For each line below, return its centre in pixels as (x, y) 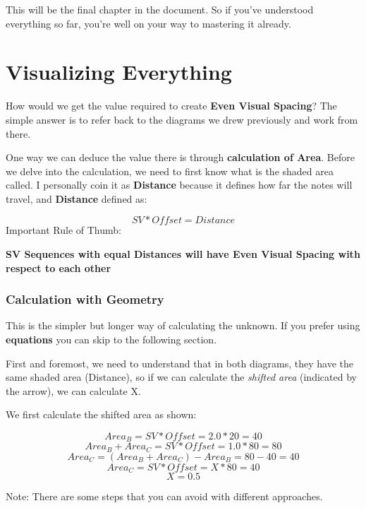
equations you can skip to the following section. (111, 339)
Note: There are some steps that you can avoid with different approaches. (164, 496)
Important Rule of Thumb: (63, 230)
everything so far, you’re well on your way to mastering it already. (148, 23)
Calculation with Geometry (85, 299)
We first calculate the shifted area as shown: (101, 414)
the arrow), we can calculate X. (73, 390)
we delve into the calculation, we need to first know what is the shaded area (170, 171)
